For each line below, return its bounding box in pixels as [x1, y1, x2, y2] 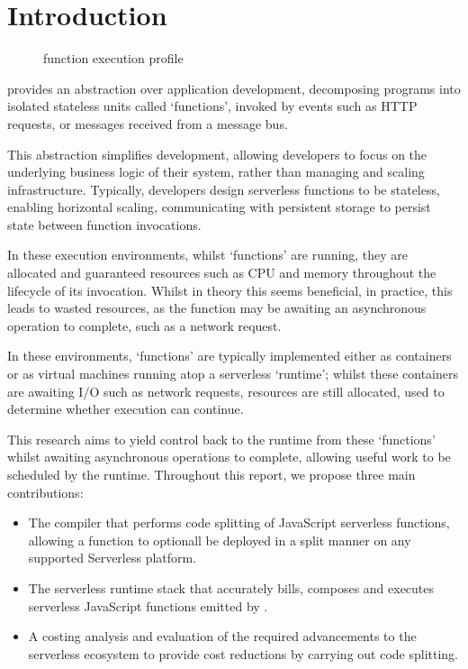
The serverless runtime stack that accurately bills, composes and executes [28, 578, 435, 597]
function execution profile [43, 49, 184, 68]
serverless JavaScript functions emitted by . [28, 596, 268, 615]
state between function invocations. [7, 215, 202, 234]
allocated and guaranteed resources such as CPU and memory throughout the [7, 263, 436, 282]
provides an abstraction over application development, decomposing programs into [7, 78, 461, 97]
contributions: [7, 482, 84, 501]
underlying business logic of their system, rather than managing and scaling [7, 162, 425, 181]
